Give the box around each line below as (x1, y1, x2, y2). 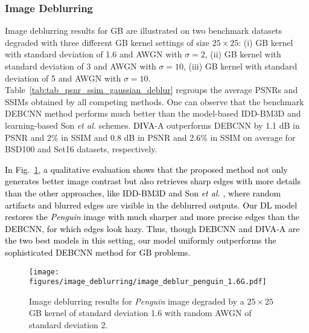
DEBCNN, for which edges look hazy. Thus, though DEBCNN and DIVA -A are (5, 222, 300, 234)
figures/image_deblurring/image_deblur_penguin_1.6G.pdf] (29, 277, 267, 286)
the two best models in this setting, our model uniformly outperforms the (5, 234, 276, 247)
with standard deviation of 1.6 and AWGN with (5, 48, 182, 60)
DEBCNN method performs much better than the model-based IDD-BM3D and (5, 107, 301, 120)
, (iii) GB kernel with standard (183, 60, 298, 72)
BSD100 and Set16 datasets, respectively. (5, 143, 158, 155)
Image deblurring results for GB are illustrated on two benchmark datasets (5, 24, 282, 37)
